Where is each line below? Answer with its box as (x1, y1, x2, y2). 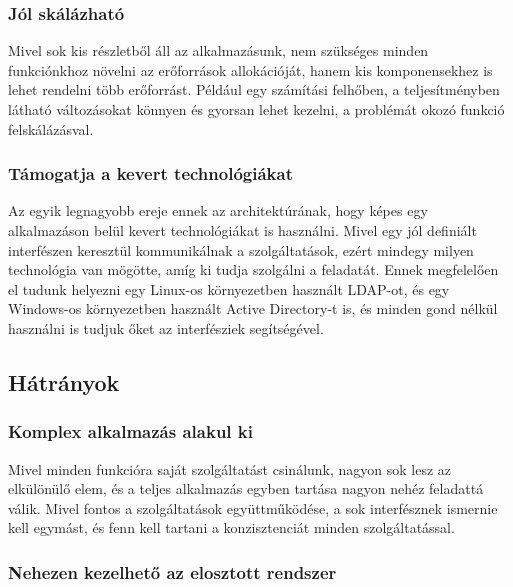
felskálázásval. (8, 118, 94, 139)
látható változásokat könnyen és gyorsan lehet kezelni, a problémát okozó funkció (8, 99, 505, 119)
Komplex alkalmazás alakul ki (8, 419, 253, 444)
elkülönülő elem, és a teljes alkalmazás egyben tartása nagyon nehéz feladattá (8, 478, 484, 499)
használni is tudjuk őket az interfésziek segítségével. (8, 317, 324, 338)
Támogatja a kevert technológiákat (8, 161, 293, 186)
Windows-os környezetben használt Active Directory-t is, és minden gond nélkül (8, 298, 498, 319)
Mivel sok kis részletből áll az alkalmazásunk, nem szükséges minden (8, 40, 429, 61)
